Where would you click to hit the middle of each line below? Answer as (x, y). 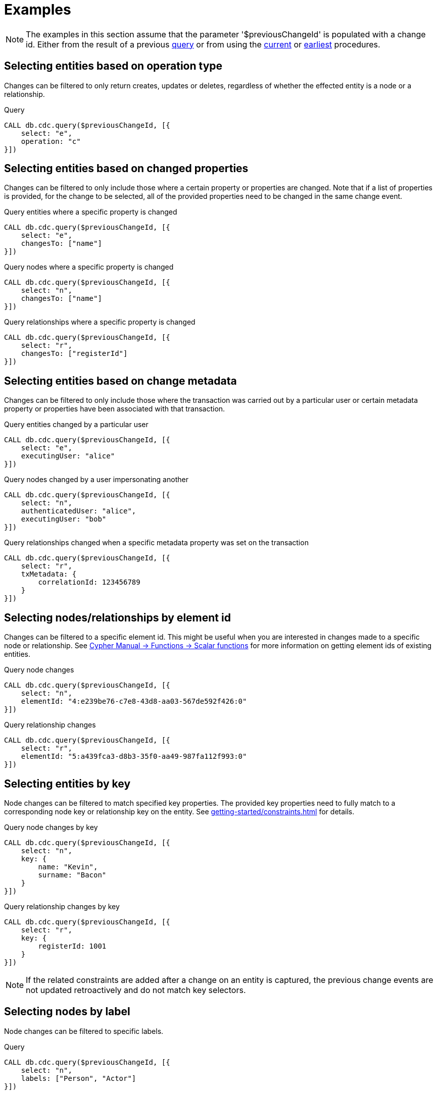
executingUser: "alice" (68, 456)
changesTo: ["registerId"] (74, 354)
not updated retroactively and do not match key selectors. (136, 990)
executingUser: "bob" (64, 519)
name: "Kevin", (68, 867)
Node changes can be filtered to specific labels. (84, 1031)
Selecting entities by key (67, 784)
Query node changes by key (51, 827)
